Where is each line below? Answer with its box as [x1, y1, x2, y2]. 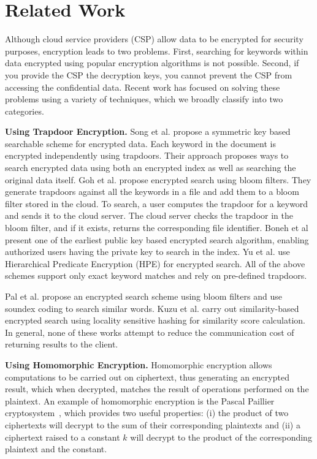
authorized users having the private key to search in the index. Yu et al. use [5, 245, 290, 258]
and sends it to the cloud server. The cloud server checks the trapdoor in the [5, 209, 293, 222]
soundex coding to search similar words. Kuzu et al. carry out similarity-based [5, 302, 299, 314]
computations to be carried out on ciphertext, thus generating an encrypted [5, 370, 289, 383]
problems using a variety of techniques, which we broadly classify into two [5, 93, 283, 105]
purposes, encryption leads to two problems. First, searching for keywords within [5, 44, 308, 57]
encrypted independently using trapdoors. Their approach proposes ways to [5, 149, 289, 162]
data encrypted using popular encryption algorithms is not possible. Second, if [5, 56, 299, 69]
